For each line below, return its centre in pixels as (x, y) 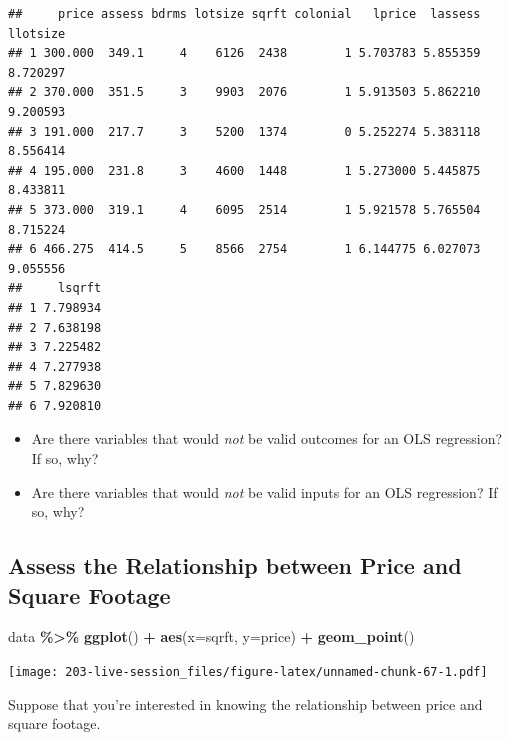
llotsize (37, 33)
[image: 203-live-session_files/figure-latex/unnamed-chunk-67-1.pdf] (248, 672)
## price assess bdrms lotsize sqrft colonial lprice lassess (244, 14)
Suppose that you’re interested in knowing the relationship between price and (245, 703)
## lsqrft (55, 288)
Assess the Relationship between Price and (235, 565)
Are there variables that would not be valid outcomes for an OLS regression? (267, 438)
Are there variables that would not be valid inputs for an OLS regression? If (264, 491)
